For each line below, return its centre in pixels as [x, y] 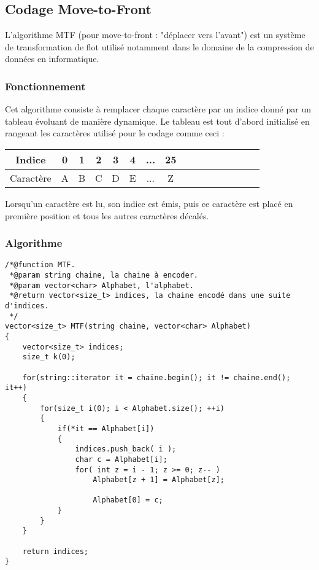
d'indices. [27, 306]
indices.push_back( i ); [126, 449]
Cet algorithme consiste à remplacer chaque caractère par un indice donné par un [158, 109]
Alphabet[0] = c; [128, 500]
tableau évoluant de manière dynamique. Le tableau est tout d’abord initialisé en [157, 121]
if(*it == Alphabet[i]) [106, 428]
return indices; [56, 551]
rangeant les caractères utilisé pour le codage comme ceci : [115, 133]
